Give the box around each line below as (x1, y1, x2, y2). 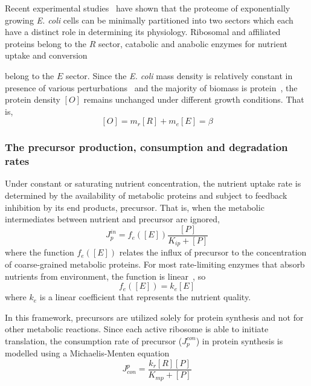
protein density (5, 93, 60, 106)
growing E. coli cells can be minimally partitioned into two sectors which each (5, 13, 293, 26)
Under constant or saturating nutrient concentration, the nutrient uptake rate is (5, 177, 301, 190)
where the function (5, 246, 74, 259)
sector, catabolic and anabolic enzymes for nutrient (98, 37, 287, 50)
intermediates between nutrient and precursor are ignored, (5, 213, 220, 225)
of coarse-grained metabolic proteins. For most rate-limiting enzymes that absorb (5, 257, 305, 270)
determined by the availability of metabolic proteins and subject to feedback (5, 189, 287, 202)
